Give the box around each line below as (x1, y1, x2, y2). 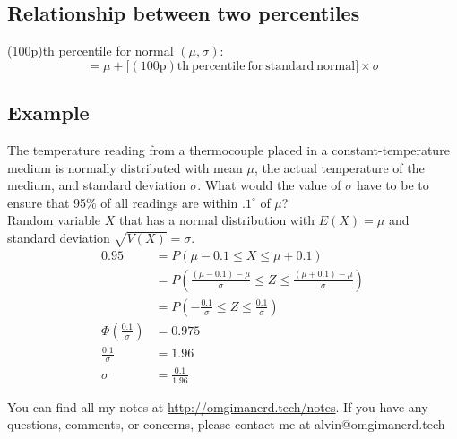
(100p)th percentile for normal (7, 41, 174, 60)
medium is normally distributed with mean (7, 158, 243, 176)
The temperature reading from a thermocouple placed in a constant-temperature (7, 141, 450, 159)
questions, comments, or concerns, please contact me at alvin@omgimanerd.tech (7, 415, 445, 434)
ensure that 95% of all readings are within (7, 193, 238, 211)
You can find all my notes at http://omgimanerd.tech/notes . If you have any (7, 397, 428, 416)
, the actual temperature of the (254, 158, 425, 176)
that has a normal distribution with (119, 211, 315, 229)
